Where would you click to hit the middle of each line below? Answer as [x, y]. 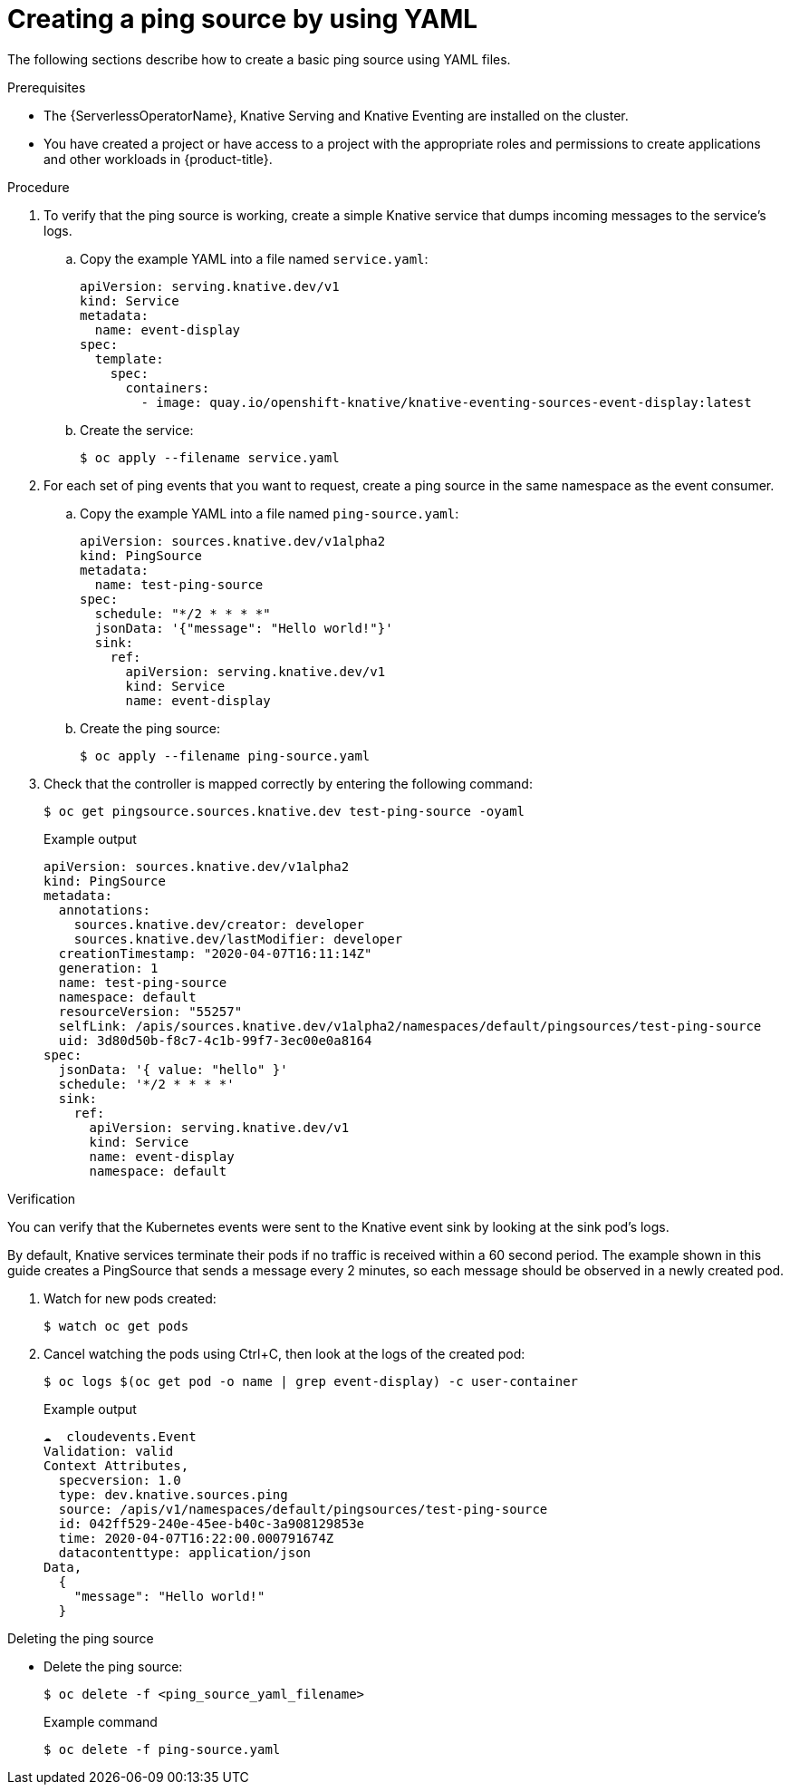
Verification [42, 1198]
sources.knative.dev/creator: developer [219, 924]
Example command [101, 1721]
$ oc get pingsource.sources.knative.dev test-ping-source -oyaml [284, 811]
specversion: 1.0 [120, 1480]
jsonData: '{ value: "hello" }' [173, 1069]
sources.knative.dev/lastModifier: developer [238, 939]
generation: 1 [108, 968]
